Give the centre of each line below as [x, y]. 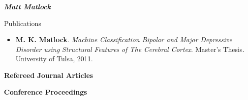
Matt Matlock [28, 6]
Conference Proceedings [46, 91]
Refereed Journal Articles [48, 75]
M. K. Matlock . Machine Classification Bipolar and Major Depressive [124, 39]
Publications [23, 23]
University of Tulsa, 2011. [54, 59]
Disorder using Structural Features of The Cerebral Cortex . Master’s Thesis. [130, 49]
